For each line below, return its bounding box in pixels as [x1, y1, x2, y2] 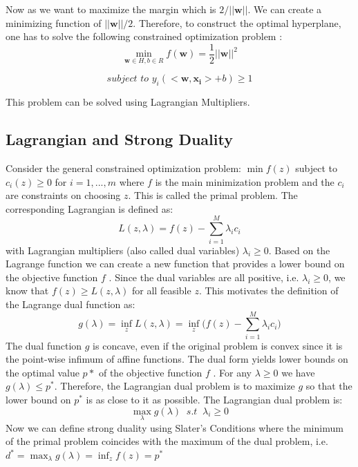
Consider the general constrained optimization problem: [6, 161, 241, 175]
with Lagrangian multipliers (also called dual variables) [6, 242, 240, 257]
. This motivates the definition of [198, 283, 339, 298]
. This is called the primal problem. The [128, 188, 298, 202]
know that [6, 283, 49, 298]
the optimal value [6, 365, 79, 379]
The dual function [6, 338, 82, 352]
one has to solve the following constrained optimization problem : [6, 29, 283, 44]
